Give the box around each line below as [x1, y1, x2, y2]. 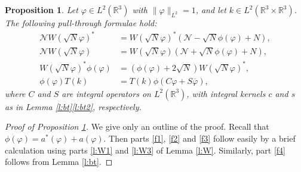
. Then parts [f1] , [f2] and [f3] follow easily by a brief [103, 132, 296, 144]
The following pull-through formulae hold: [5, 17, 157, 29]
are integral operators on [62, 87, 151, 99]
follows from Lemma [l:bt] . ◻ [5, 155, 113, 168]
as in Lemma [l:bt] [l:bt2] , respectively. [5, 100, 142, 112]
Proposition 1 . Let [5, 4, 78, 15]
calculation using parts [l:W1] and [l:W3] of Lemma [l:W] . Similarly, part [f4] [5, 143, 286, 156]
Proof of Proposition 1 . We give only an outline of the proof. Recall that [5, 120, 269, 133]
